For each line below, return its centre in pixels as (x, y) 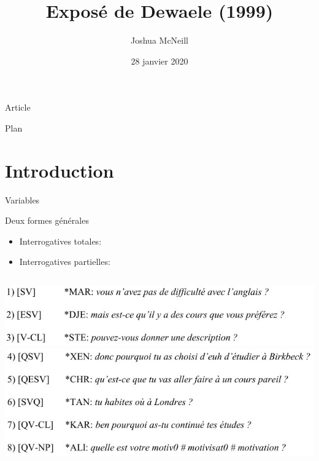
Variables (22, 199)
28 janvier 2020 (159, 61)
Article (18, 107)
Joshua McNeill (159, 40)
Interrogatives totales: (60, 241)
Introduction (60, 170)
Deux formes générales (47, 220)
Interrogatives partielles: (65, 262)
